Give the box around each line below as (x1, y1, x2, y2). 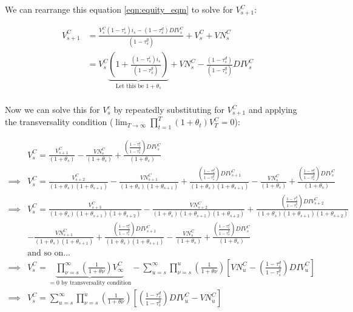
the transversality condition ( (5, 115, 113, 128)
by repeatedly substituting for (113, 103, 225, 116)
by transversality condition (61, 279, 132, 286)
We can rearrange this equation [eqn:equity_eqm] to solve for (5, 3, 233, 15)
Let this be (115, 83, 144, 90)
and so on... (27, 248, 71, 257)
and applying (248, 103, 297, 116)
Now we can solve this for (5, 103, 100, 116)
